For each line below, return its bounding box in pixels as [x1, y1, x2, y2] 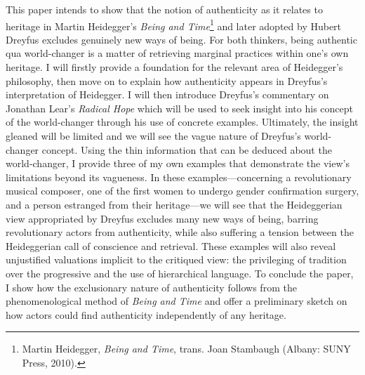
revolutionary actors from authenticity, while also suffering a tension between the [6, 225, 354, 239]
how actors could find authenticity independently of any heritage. [6, 307, 286, 322]
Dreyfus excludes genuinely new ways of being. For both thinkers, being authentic [6, 32, 357, 46]
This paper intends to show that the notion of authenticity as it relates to [6, 2, 323, 16]
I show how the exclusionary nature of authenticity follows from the [6, 279, 297, 294]
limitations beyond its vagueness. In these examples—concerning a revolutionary [6, 169, 352, 184]
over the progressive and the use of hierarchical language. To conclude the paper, [6, 265, 354, 280]
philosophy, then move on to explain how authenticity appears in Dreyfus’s [6, 73, 328, 88]
